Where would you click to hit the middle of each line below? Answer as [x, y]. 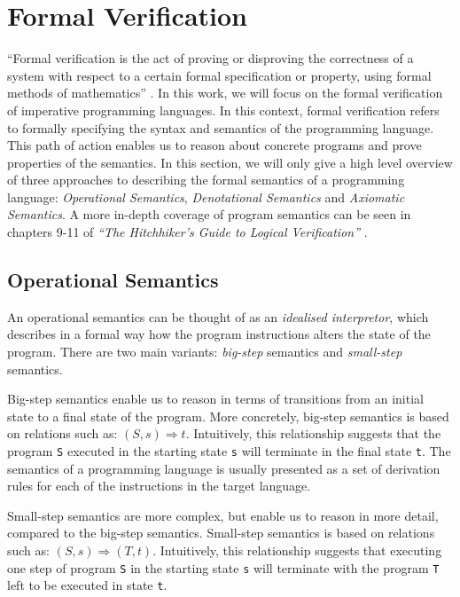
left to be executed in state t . [87, 585]
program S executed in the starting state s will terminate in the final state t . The [229, 451]
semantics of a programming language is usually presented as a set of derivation [224, 468]
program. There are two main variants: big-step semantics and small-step [205, 352]
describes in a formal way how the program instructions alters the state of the [219, 334]
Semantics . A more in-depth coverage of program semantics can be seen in [209, 214]
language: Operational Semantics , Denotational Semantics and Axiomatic [206, 196]
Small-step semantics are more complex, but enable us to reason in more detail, [223, 515]
